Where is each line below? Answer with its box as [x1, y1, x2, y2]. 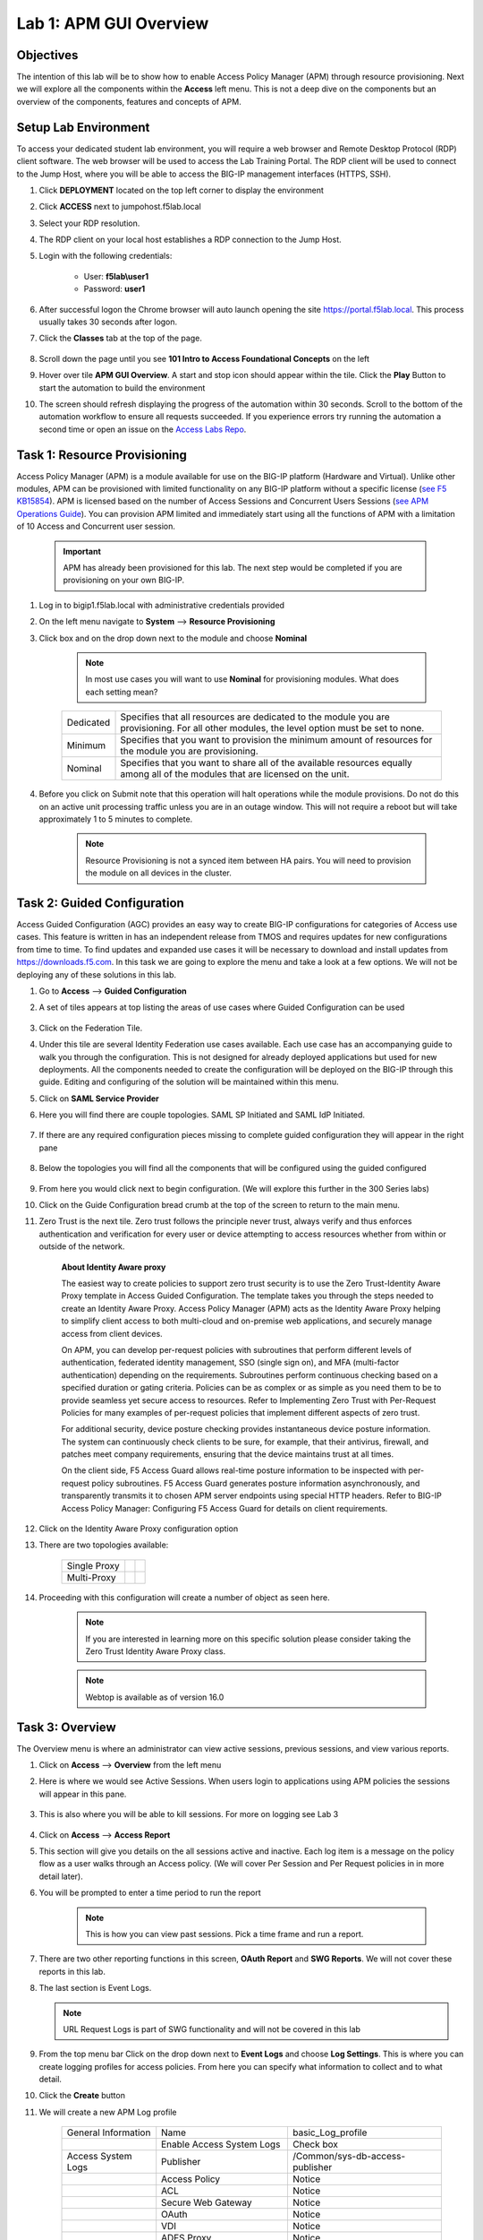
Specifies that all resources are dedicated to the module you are [120, 711, 391, 723]
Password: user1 [83, 283, 146, 295]
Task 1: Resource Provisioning [16, 447, 188, 462]
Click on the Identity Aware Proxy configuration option [38, 1523, 239, 1534]
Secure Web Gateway [161, 2196, 252, 2209]
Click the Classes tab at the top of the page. [38, 332, 203, 344]
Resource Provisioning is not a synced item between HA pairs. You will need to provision [85, 855, 411, 866]
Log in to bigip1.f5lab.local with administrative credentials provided [38, 599, 285, 610]
